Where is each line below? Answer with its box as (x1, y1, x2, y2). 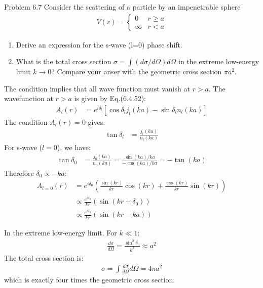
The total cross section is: (4, 252, 84, 263)
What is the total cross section (16, 56, 111, 67)
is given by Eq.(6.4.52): (74, 93, 146, 104)
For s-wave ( (4, 142, 42, 153)
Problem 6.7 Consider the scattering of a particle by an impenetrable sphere (4, 2, 241, 12)
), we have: (57, 142, 91, 153)
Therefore (4, 167, 34, 178)
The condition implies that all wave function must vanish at (4, 83, 190, 93)
